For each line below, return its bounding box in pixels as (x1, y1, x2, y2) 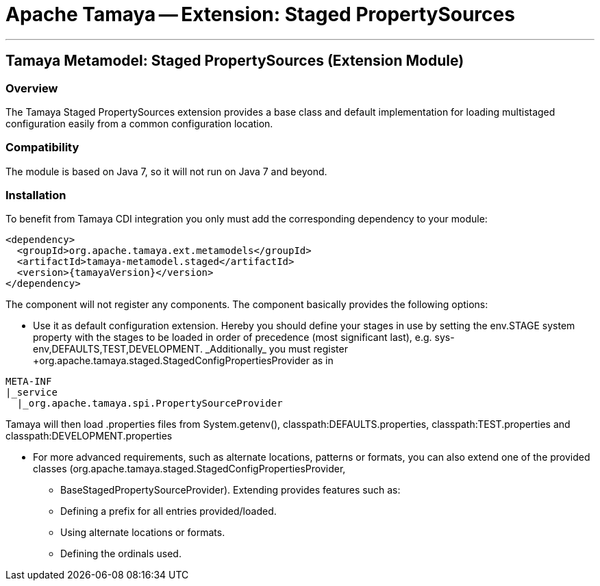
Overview (5, 81, 58, 95)
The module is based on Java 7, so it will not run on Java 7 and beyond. (5, 165, 327, 177)
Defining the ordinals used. (60, 548, 182, 560)
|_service (5, 387, 58, 398)
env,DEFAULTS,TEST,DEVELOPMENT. (33, 343, 203, 355)
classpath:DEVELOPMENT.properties (5, 430, 173, 442)
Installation (5, 188, 66, 203)
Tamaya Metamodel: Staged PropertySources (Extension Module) (5, 52, 464, 70)
